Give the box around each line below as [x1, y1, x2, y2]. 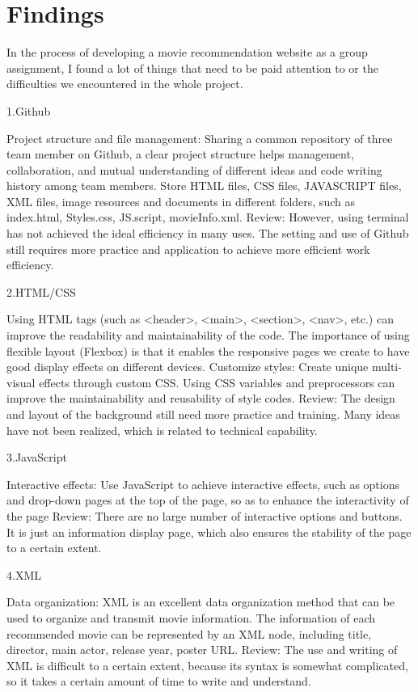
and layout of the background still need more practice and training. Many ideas [6, 406, 400, 422]
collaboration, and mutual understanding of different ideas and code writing [6, 161, 382, 178]
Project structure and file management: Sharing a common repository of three [6, 129, 393, 146]
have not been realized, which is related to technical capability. [6, 421, 318, 438]
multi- [371, 358, 402, 375]
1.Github [6, 102, 51, 119]
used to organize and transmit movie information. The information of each [6, 609, 376, 626]
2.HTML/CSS [6, 283, 76, 300]
